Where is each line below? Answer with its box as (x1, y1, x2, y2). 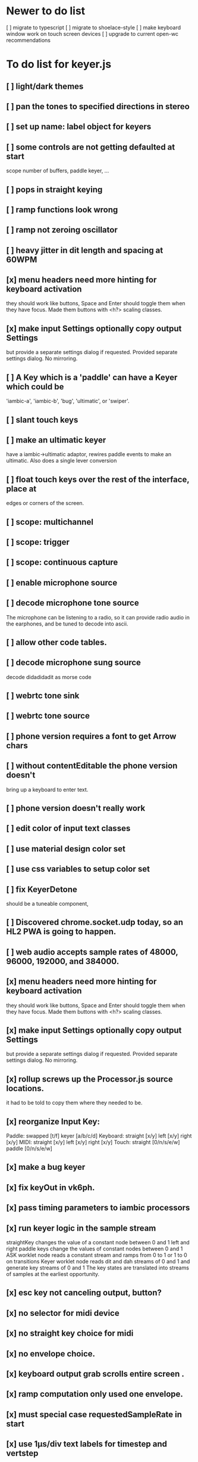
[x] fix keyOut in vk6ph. (6, 1182, 95, 1192)
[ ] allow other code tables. (6, 637, 107, 648)
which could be (6, 382, 64, 392)
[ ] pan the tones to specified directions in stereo (6, 101, 190, 111)
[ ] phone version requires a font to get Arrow (6, 731, 177, 741)
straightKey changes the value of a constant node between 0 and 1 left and (6, 1239, 190, 1246)
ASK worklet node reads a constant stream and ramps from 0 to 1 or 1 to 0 (6, 1252, 187, 1259)
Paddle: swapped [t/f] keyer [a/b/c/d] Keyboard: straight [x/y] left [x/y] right (6, 1132, 192, 1139)
